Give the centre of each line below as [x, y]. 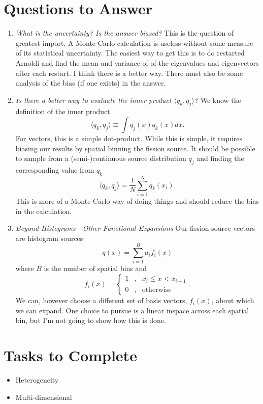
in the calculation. [44, 211]
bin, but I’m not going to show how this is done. [91, 320]
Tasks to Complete [70, 355]
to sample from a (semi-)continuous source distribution [101, 158]
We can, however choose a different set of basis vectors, [101, 300]
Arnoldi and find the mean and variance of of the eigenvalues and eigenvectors [137, 62]
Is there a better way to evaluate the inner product [93, 100]
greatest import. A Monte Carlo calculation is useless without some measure [134, 43]
